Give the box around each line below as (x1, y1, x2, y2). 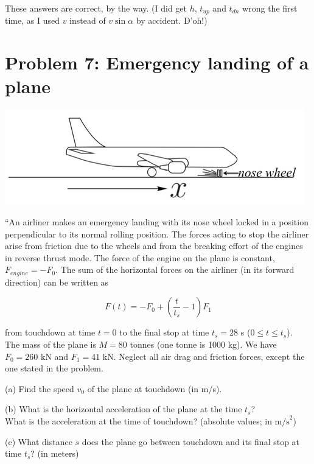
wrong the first (242, 2, 298, 14)
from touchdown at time (5, 326, 96, 339)
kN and (41, 350, 69, 362)
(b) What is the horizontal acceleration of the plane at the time (5, 402, 242, 415)
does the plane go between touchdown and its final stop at (82, 435, 300, 448)
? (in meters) (30, 447, 79, 460)
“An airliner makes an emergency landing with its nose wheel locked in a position (5, 215, 309, 228)
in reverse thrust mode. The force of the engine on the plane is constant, (5, 251, 275, 264)
